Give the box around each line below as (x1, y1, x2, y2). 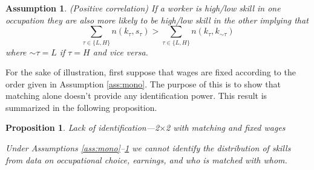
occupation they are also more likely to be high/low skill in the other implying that (5, 13, 309, 26)
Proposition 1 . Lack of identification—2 (5, 121, 160, 134)
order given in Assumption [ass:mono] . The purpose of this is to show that (5, 77, 281, 90)
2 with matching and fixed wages (166, 121, 286, 134)
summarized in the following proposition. (5, 101, 157, 113)
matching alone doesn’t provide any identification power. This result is (5, 89, 267, 102)
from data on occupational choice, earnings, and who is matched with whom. (5, 153, 287, 166)
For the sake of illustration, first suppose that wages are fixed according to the (5, 66, 296, 78)
